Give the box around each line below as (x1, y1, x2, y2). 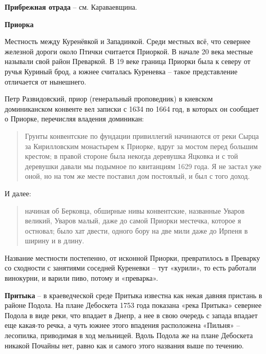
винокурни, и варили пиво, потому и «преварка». (5, 273, 158, 283)
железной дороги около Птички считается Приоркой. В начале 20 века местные (5, 46, 253, 56)
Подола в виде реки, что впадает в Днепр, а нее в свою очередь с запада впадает (5, 309, 258, 320)
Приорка (5, 18, 34, 29)
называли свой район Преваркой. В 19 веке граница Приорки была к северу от (5, 56, 251, 67)
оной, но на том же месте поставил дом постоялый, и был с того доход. (25, 171, 250, 181)
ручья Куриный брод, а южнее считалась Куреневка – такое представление (5, 66, 238, 76)
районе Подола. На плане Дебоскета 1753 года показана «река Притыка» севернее (5, 300, 262, 310)
